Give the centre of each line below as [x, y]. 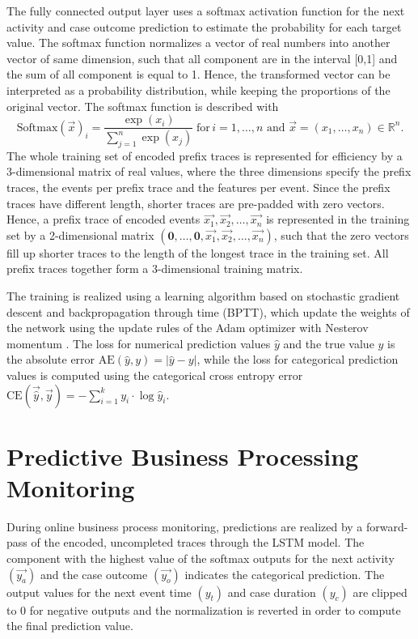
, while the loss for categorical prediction [298, 359]
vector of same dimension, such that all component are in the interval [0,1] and [202, 58]
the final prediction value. [70, 626]
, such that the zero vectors [341, 234]
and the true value [329, 343]
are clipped [380, 592]
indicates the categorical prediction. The [285, 574]
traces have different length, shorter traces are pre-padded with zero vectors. [196, 203]
